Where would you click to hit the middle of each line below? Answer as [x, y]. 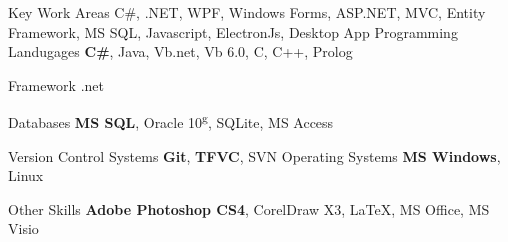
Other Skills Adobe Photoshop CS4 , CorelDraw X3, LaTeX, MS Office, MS [249, 208]
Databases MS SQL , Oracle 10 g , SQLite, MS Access [171, 121]
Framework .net [56, 84]
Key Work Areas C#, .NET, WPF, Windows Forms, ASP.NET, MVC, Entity [247, 12]
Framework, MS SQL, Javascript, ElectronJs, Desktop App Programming [233, 31]
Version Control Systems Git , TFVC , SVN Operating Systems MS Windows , [254, 155]
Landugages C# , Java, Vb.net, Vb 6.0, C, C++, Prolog [180, 51]
